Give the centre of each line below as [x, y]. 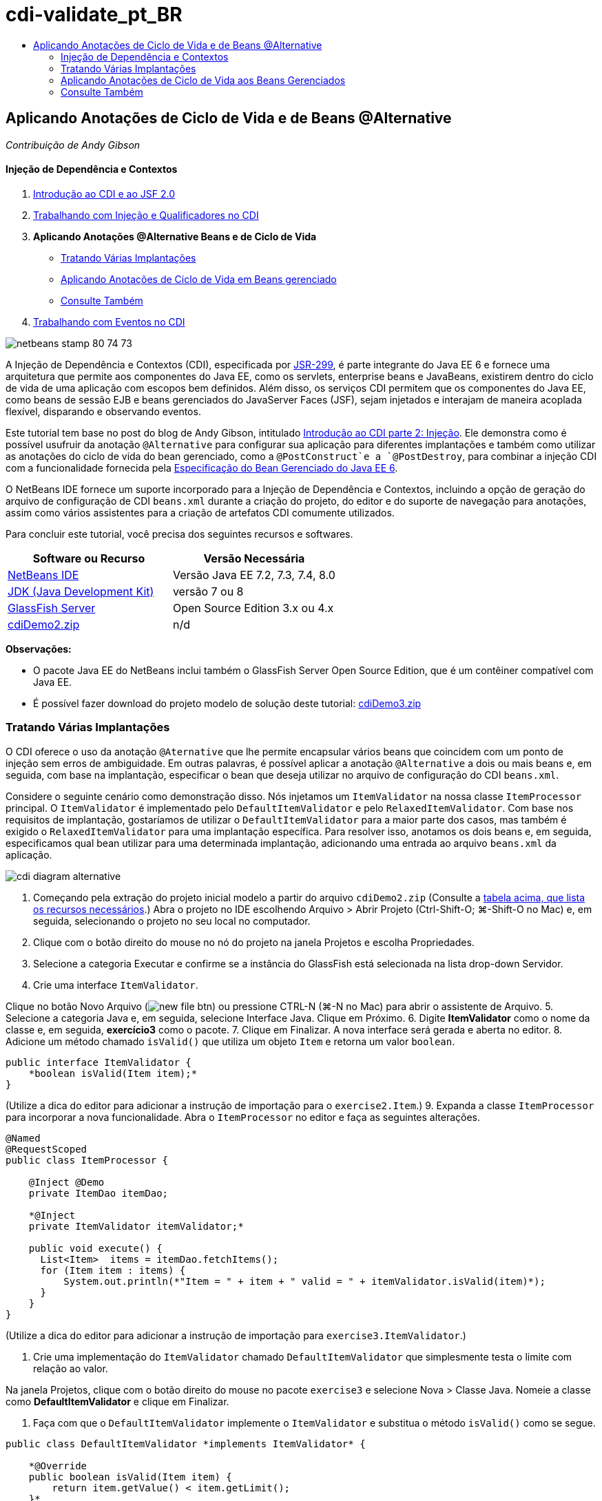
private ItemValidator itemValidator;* [136, 1226]
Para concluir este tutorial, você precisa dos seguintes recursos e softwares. [179, 534]
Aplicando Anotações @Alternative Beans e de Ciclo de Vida [175, 236]
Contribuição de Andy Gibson [73, 145]
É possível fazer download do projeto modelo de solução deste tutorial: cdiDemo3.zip [227, 703]
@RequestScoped [46, 1149]
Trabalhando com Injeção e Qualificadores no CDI [146, 215]
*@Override [58, 1466]
